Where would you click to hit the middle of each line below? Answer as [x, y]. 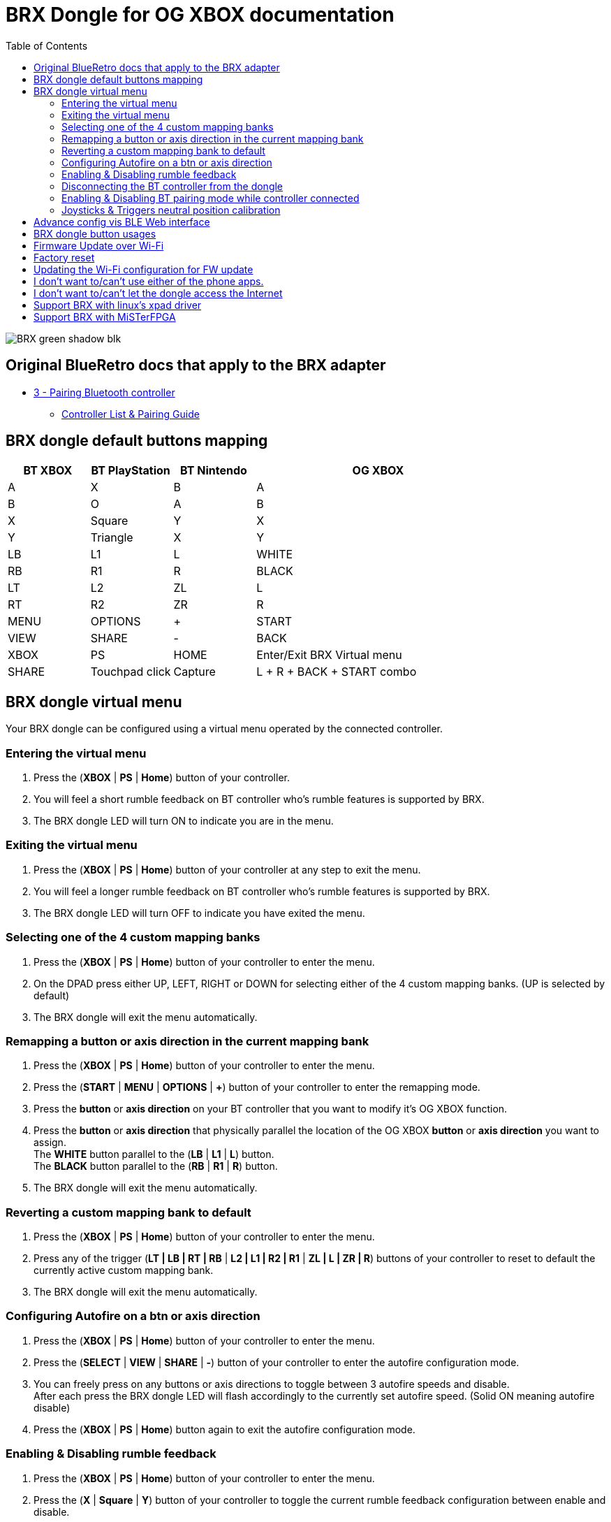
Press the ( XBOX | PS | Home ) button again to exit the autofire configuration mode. [224, 1429]
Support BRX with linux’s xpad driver [118, 305]
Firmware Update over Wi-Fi [99, 245]
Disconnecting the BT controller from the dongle [172, 186]
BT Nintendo [214, 471]
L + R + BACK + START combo [337, 672]
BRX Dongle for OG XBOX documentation [200, 15]
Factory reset [64, 257]
